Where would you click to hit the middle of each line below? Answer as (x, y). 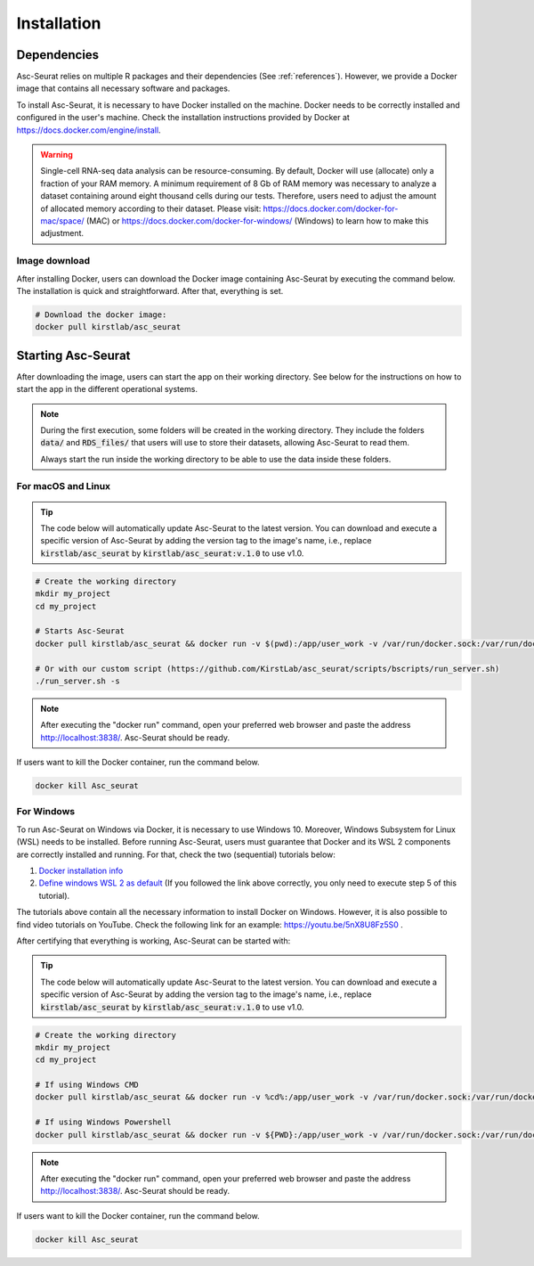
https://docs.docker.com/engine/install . (89, 130)
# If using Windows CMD (87, 1085)
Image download (53, 261)
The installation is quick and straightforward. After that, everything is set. (150, 290)
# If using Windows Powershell (104, 1122)
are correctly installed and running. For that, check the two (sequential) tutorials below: (176, 854)
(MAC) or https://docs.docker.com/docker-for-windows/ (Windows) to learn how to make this (257, 221)
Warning (57, 155)
